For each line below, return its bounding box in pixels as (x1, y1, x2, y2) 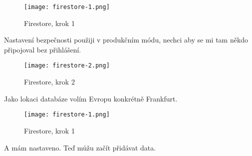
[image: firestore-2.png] (24, 62, 110, 69)
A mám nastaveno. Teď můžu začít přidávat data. (4, 142, 156, 152)
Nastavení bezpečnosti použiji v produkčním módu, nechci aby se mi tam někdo (4, 34, 249, 45)
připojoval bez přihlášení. (4, 44, 81, 54)
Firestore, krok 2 (24, 76, 75, 87)
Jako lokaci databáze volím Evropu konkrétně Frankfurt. (4, 93, 178, 103)
